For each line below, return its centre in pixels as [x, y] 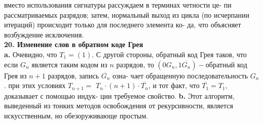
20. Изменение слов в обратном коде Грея [74, 44]
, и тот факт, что [174, 85]
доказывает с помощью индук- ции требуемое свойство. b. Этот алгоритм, [119, 95]
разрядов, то [135, 64]
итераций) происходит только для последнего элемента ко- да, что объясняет [123, 25]
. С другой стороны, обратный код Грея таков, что [169, 54]
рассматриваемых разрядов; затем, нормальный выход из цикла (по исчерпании [127, 14]
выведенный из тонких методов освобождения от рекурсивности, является [119, 106]
